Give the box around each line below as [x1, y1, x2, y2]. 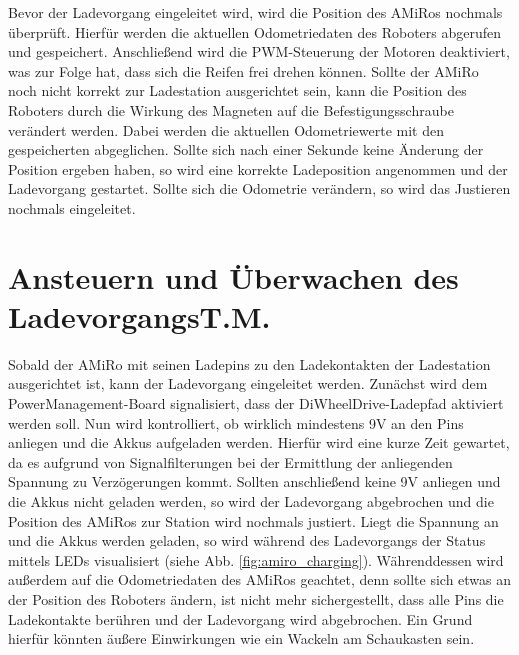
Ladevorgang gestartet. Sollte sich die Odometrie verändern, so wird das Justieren [8, 178, 511, 199]
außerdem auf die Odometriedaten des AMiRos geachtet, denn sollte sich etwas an [8, 569, 512, 590]
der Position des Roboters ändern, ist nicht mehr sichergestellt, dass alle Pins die [8, 588, 504, 609]
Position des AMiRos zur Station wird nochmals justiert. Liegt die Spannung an [8, 510, 499, 531]
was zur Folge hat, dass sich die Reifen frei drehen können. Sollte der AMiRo [8, 60, 479, 81]
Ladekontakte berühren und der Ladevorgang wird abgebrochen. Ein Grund [8, 608, 473, 629]
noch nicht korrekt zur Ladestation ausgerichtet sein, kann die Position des [8, 80, 467, 101]
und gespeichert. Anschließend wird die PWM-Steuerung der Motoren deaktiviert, [8, 41, 510, 62]
